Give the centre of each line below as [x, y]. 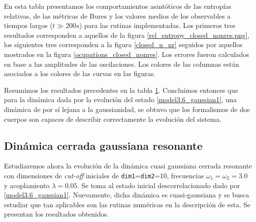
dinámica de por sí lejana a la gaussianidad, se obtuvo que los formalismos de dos [127, 109]
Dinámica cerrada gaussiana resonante [103, 145]
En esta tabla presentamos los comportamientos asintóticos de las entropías [118, 6]
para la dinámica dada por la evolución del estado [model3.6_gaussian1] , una [120, 99]
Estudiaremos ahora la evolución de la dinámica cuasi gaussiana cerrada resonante [128, 166]
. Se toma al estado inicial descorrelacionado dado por [159, 185]
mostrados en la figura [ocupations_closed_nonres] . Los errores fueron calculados [127, 54]
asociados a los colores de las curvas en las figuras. [80, 73]
